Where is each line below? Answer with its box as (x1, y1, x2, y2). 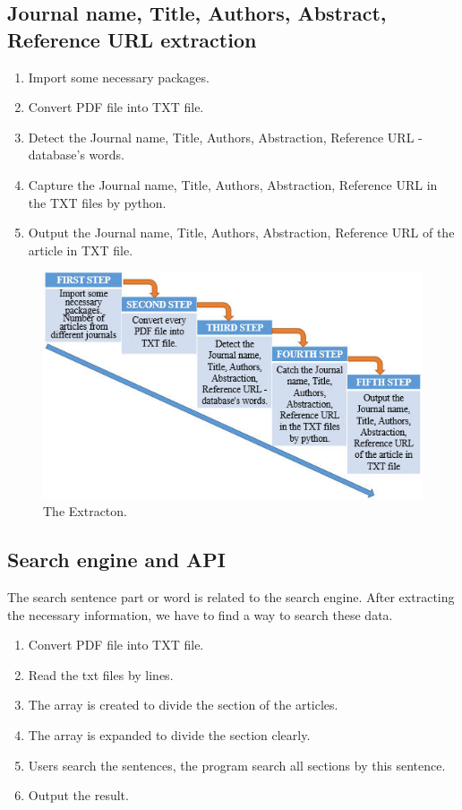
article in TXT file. (28, 240, 133, 259)
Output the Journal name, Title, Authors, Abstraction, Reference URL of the (28, 223, 455, 242)
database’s (28, 145, 85, 164)
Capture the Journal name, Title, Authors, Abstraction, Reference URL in (28, 175, 438, 194)
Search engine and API (7, 546, 227, 573)
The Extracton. (43, 502, 127, 521)
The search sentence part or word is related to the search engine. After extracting (7, 588, 455, 607)
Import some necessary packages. (28, 67, 210, 86)
